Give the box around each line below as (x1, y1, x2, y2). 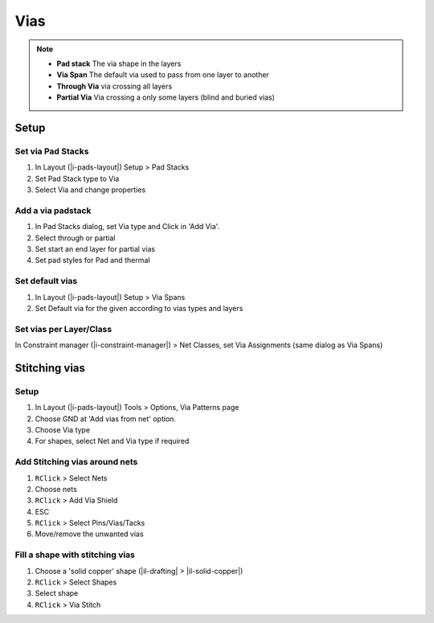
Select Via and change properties (35, 185, 146, 195)
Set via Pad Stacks (14, 146, 89, 157)
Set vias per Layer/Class (14, 323, 113, 334)
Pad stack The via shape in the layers (56, 59, 182, 68)
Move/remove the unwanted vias (35, 529, 144, 539)
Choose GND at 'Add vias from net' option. (35, 414, 177, 424)
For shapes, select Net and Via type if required (35, 437, 190, 446)
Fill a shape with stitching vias (14, 549, 136, 560)
